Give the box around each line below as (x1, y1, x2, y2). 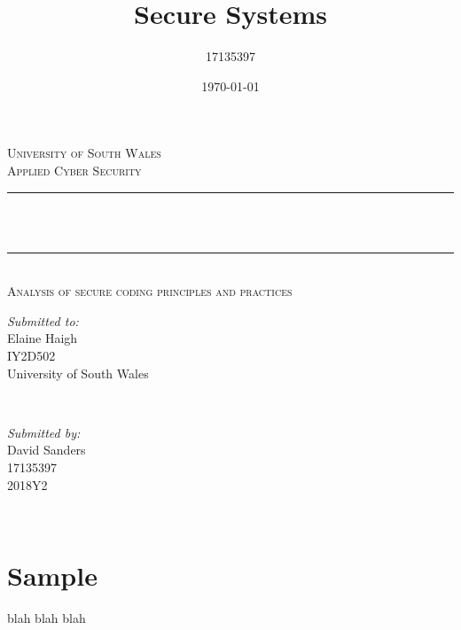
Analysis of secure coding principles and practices (7, 282, 293, 300)
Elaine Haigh (7, 329, 78, 347)
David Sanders (7, 440, 86, 459)
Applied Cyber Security (7, 160, 142, 179)
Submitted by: (7, 423, 81, 441)
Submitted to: (7, 311, 79, 330)
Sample (7, 557, 98, 593)
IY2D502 (7, 346, 56, 365)
